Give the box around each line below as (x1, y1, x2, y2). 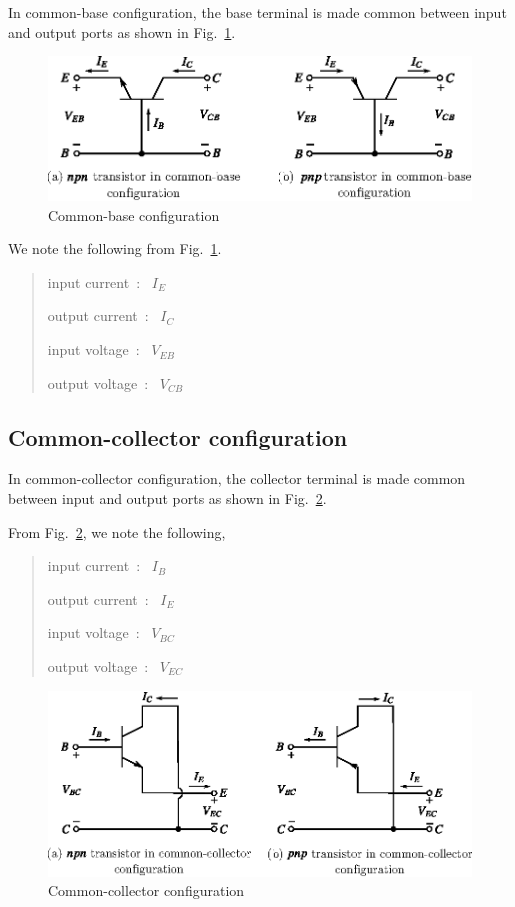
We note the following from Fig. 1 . (8, 238, 222, 259)
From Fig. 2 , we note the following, (8, 521, 226, 542)
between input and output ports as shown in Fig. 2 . (8, 488, 327, 509)
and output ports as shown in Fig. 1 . (8, 21, 236, 42)
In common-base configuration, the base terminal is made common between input (8, 2, 507, 22)
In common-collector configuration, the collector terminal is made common (8, 468, 466, 489)
